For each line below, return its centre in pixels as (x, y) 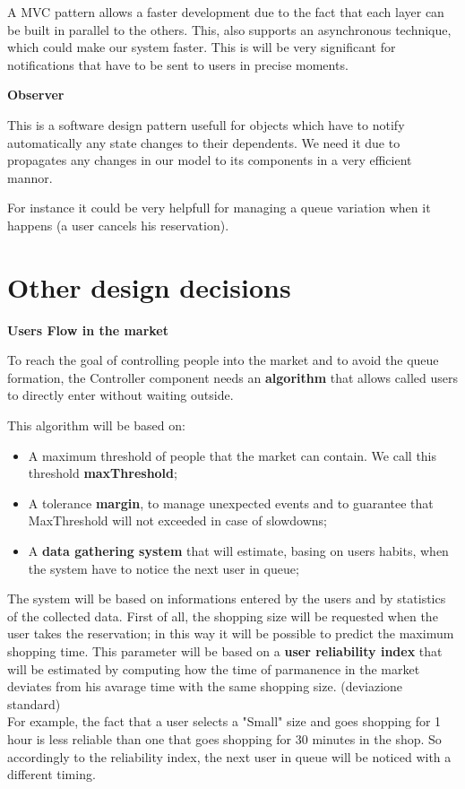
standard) (34, 703)
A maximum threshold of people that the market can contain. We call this (232, 455)
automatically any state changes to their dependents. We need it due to (204, 142)
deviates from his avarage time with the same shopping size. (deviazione (205, 686)
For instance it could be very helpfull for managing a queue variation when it (219, 208)
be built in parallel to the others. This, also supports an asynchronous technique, (229, 29)
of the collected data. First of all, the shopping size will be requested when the (223, 616)
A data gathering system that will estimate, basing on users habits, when (238, 551)
